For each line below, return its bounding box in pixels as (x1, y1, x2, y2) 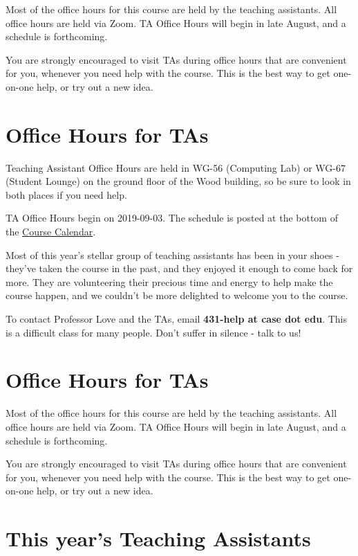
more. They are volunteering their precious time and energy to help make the (6, 274, 333, 289)
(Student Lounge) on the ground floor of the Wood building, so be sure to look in (6, 174, 351, 188)
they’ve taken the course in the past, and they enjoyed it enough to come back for (6, 261, 353, 276)
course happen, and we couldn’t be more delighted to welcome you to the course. (6, 288, 348, 303)
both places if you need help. (6, 187, 127, 201)
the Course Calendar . (6, 224, 96, 239)
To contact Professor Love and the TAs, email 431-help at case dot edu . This (6, 312, 347, 326)
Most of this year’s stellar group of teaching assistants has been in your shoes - (6, 247, 339, 262)
